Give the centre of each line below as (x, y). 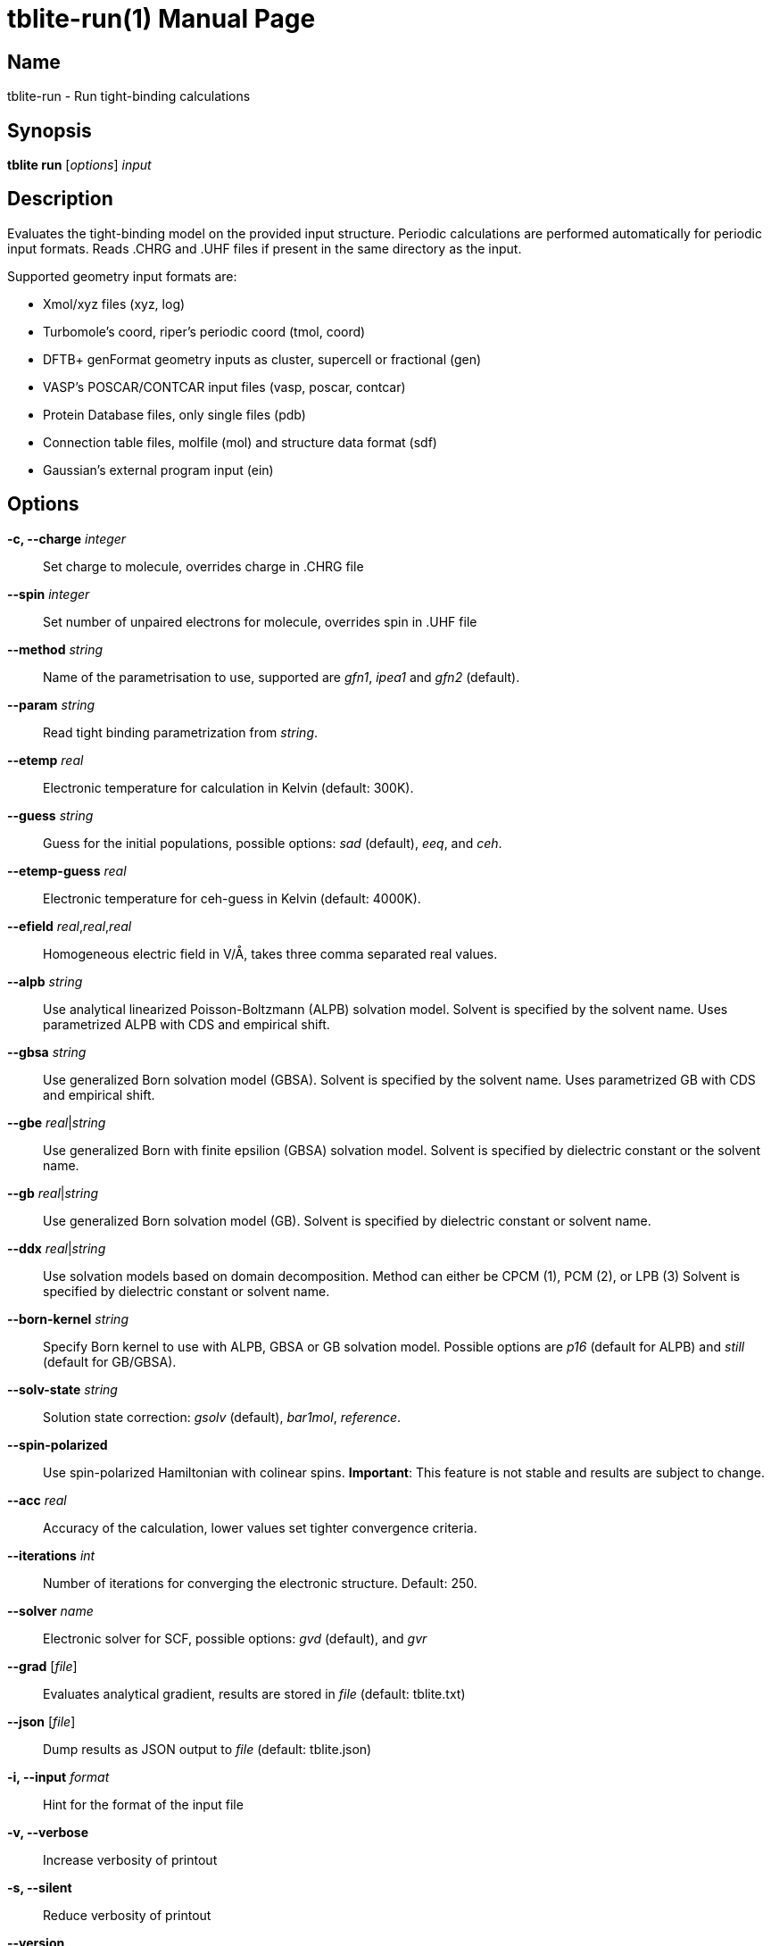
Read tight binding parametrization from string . (181, 732)
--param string (51, 704)
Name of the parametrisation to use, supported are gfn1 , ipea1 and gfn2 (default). (282, 677)
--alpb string (45, 981)
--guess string (50, 815)
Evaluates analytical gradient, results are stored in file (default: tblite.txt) (254, 1693)
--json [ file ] (41, 1721)
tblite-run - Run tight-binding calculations (129, 96)
